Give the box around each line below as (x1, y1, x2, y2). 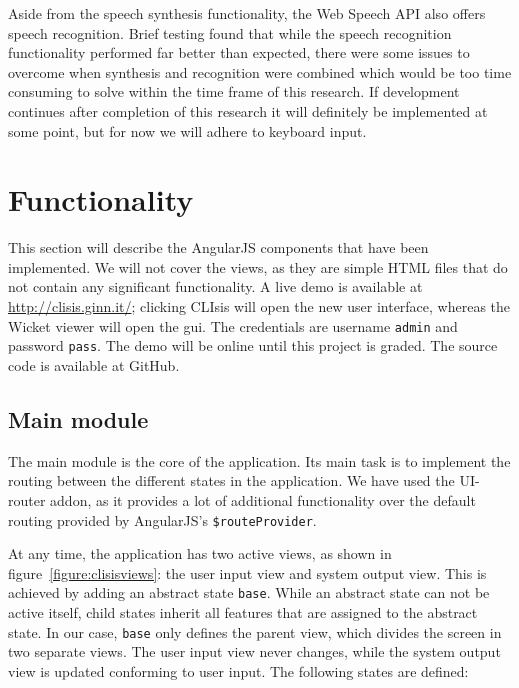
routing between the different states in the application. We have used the (8, 470, 455, 491)
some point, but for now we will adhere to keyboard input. (8, 120, 367, 141)
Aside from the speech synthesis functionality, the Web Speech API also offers (8, 3, 486, 23)
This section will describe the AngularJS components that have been (8, 237, 429, 258)
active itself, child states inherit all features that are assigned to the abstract (8, 602, 478, 623)
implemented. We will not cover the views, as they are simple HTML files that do (8, 256, 508, 277)
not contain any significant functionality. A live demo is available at (8, 276, 423, 297)
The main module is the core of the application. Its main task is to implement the (8, 450, 511, 471)
